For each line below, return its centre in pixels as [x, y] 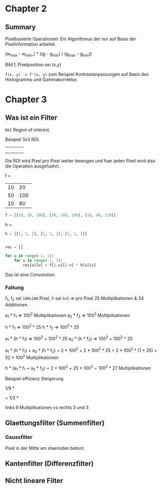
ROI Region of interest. [28, 130]
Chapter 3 [26, 99]
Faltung [15, 287]
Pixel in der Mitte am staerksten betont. [45, 448]
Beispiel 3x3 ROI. [22, 139]
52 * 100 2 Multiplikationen [32, 357]
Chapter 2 [26, 9]
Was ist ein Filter [31, 118]
